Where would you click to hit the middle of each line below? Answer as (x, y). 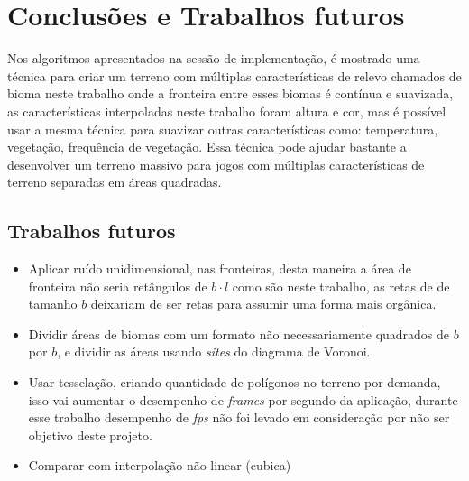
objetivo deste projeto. (90, 435)
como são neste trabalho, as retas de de (341, 286)
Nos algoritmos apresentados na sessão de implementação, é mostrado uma (214, 58)
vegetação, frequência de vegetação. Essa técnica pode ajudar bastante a (207, 147)
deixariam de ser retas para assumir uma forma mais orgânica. (263, 304)
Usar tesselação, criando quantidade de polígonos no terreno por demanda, (234, 382)
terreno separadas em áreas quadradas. (115, 182)
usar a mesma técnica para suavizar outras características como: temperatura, (223, 129)
